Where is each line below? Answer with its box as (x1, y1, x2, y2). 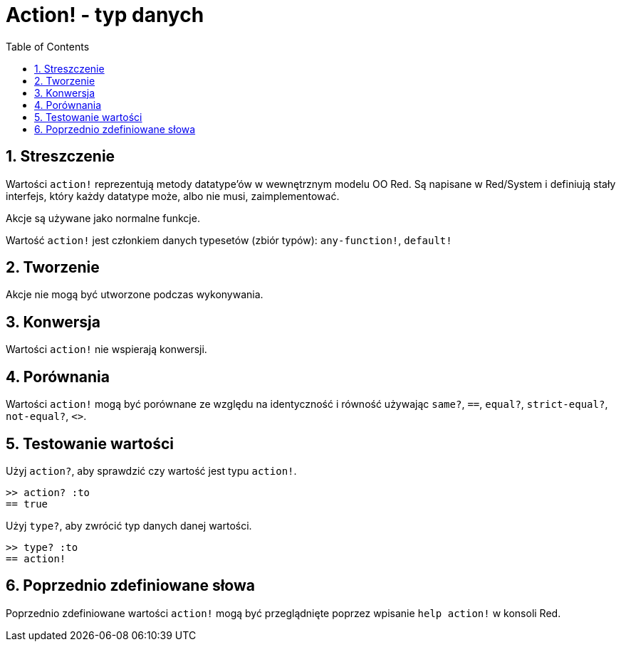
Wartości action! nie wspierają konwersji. (6, 343, 207, 356)
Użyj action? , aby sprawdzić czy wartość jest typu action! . (6, 464, 297, 477)
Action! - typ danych (6, 3, 204, 27)
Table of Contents (6, 40, 90, 53)
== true (6, 498, 48, 510)
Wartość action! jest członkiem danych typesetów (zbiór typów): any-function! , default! (6, 233, 452, 246)
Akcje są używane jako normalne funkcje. (6, 211, 200, 224)
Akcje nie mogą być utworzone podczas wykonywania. (6, 288, 263, 301)
